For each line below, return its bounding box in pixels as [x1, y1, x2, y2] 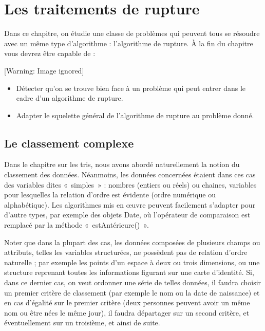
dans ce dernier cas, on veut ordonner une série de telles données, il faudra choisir [4, 277, 261, 288]
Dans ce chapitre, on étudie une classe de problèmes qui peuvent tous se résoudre [4, 28, 260, 39]
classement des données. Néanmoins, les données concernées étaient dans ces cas [4, 169, 256, 180]
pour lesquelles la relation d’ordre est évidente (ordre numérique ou [4, 189, 216, 200]
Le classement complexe [4, 135, 134, 151]
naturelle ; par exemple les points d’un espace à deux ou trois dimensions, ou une [4, 256, 260, 267]
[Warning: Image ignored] [4, 65, 84, 76]
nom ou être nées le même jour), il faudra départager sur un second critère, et [4, 307, 250, 318]
